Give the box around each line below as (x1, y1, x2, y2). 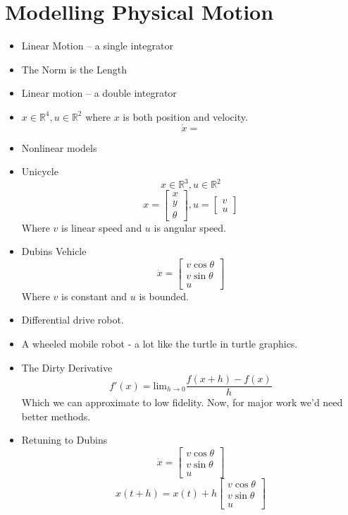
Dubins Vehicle (21, 244, 87, 259)
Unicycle (21, 164, 58, 179)
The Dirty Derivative (21, 360, 113, 374)
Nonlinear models (21, 140, 97, 155)
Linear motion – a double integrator (21, 85, 177, 100)
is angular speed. (154, 220, 226, 235)
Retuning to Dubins (21, 432, 108, 447)
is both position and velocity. (123, 109, 248, 124)
